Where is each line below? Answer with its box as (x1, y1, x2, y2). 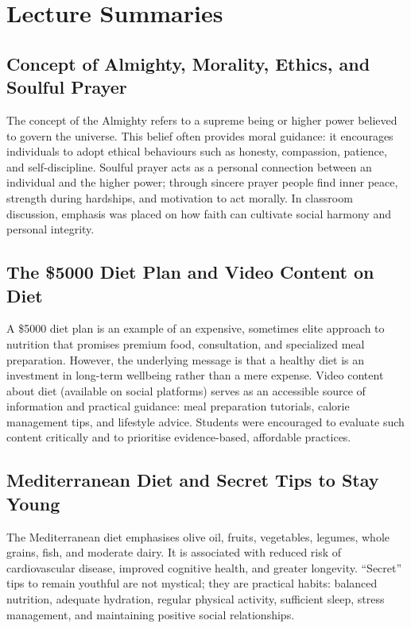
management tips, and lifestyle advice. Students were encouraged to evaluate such (6, 413, 405, 430)
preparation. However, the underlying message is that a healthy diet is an (6, 351, 365, 368)
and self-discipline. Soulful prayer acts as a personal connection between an (6, 158, 372, 175)
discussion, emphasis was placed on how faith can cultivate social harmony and (6, 205, 391, 222)
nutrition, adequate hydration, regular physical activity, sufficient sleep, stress (6, 591, 385, 607)
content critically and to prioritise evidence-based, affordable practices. (6, 429, 351, 445)
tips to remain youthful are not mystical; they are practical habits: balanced (6, 575, 378, 591)
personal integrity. (6, 221, 95, 237)
